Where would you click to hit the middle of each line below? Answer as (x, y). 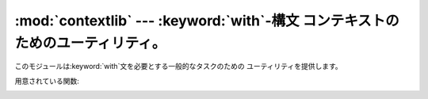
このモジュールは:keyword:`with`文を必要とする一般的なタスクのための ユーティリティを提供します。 (178, 67)
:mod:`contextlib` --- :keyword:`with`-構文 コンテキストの (207, 21)
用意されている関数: (47, 81)
